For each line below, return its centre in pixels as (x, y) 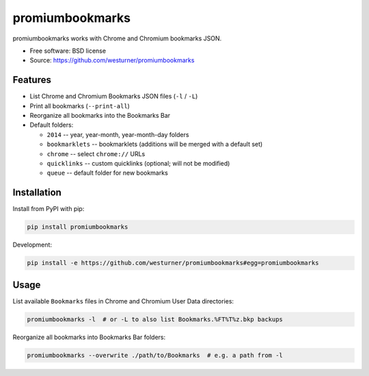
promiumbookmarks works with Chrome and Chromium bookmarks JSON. (117, 38)
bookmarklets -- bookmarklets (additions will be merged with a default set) (155, 145)
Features (32, 80)
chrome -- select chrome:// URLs (96, 153)
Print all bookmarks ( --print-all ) (80, 105)
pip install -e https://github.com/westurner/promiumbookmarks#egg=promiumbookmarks (173, 263)
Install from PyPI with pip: (49, 209)
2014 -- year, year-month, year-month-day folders (118, 134)
